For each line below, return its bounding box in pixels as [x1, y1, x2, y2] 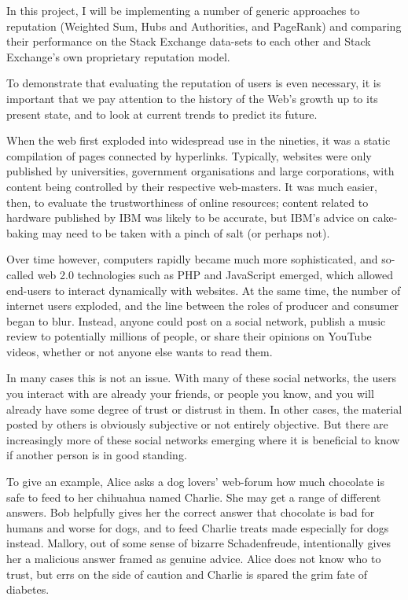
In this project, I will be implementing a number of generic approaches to [6, 2, 360, 18]
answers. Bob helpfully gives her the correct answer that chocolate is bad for [6, 504, 375, 521]
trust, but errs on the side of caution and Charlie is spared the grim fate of [6, 565, 368, 582]
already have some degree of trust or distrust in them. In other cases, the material [6, 400, 402, 417]
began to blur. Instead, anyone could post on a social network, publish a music [6, 312, 386, 329]
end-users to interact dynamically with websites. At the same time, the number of [6, 282, 401, 298]
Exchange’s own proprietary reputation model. [6, 48, 230, 64]
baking [6, 224, 39, 241]
